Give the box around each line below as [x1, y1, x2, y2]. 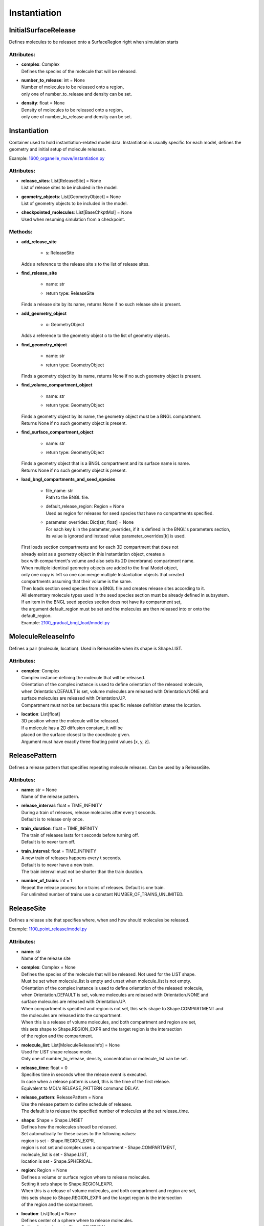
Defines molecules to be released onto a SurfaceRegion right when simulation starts [9, 39, 178, 45]
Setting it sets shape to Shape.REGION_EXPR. [21, 1181, 113, 1187]
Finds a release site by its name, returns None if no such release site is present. [21, 302, 181, 307]
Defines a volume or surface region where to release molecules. [21, 1174, 151, 1180]
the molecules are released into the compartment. [21, 1013, 122, 1019]
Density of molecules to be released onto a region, [21, 107, 123, 113]
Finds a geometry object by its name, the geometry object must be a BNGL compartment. [21, 413, 201, 419]
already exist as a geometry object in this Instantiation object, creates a [21, 551, 165, 557]
